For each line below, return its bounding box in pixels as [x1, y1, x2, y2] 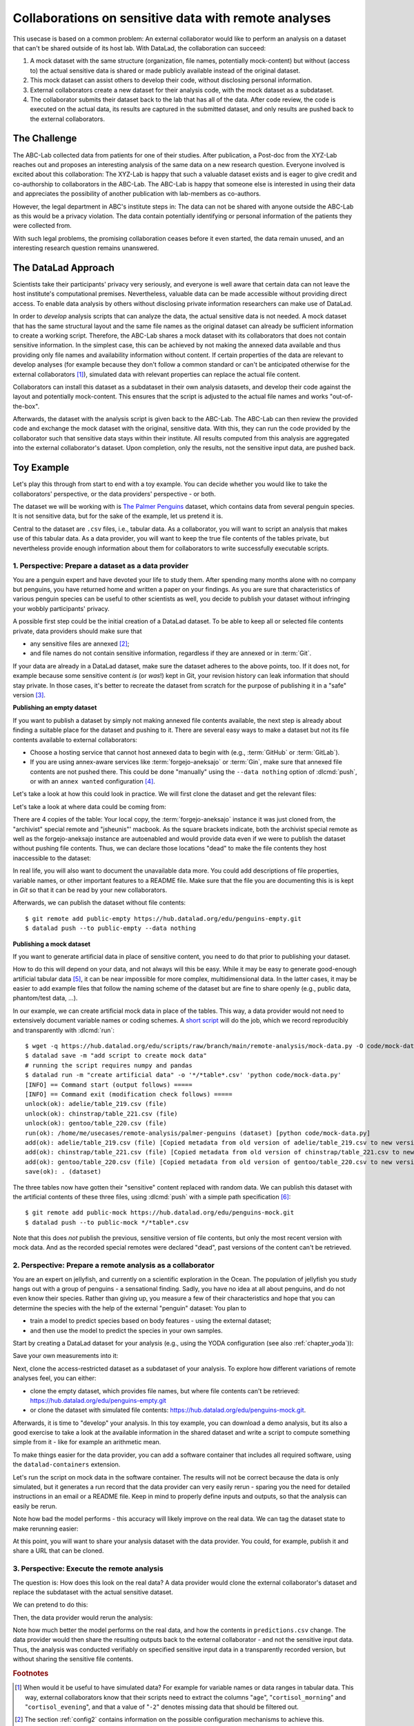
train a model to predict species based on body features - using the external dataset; [30, 1317, 272, 1325]
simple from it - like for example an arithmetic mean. [12, 1438, 161, 1446]
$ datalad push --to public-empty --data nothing [25, 924, 197, 932]
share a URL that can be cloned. [12, 1546, 104, 1555]
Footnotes [12, 1669, 49, 1678]
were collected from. [12, 222, 72, 230]
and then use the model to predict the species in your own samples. [30, 1326, 224, 1335]
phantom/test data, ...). [12, 994, 78, 1002]
